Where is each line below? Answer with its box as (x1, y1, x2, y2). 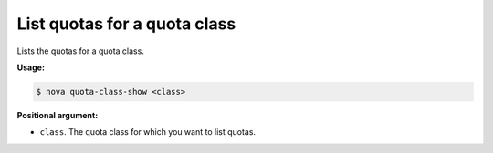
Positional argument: (16, 109, 99, 120)
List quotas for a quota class (16, 14, 236, 34)
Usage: (16, 62, 46, 73)
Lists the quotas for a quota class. (16, 46, 145, 56)
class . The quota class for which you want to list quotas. (39, 127, 256, 138)
